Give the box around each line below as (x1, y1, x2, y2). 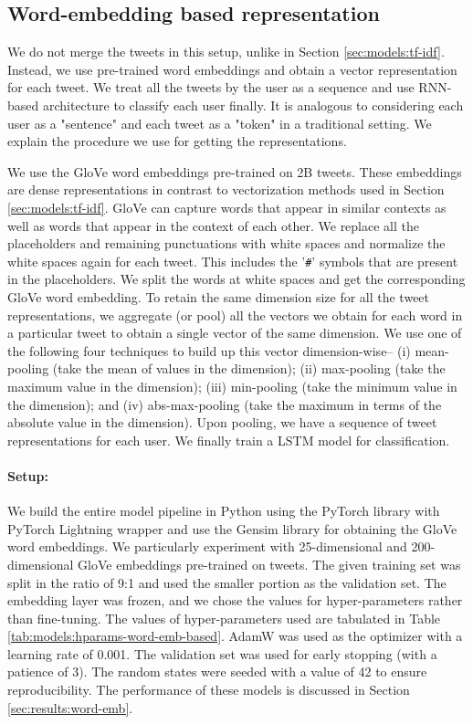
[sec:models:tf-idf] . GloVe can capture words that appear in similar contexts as (7, 197, 447, 216)
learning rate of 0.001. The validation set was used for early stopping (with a (7, 644, 437, 663)
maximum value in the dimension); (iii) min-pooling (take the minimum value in (7, 376, 457, 395)
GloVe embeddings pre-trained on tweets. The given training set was (78, 554, 461, 573)
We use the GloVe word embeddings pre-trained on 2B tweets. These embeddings (7, 162, 462, 181)
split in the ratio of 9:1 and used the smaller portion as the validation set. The (7, 572, 447, 592)
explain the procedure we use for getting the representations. (7, 131, 347, 151)
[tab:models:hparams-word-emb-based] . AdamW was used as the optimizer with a (7, 626, 463, 645)
